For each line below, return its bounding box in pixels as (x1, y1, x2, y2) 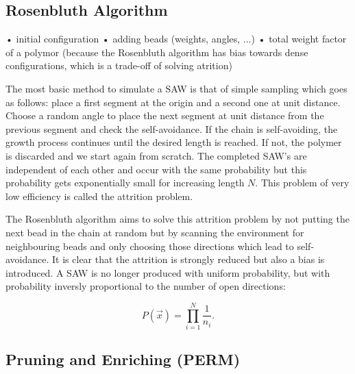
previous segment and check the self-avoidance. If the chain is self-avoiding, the (5, 121, 338, 136)
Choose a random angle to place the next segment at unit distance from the (5, 108, 324, 123)
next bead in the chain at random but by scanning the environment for (5, 225, 304, 239)
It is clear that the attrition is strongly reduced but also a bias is (52, 252, 325, 266)
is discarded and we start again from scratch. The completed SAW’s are (5, 148, 307, 162)
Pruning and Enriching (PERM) (5, 349, 241, 370)
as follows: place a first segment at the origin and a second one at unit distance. (5, 95, 341, 109)
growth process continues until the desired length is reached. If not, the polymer (5, 135, 342, 149)
